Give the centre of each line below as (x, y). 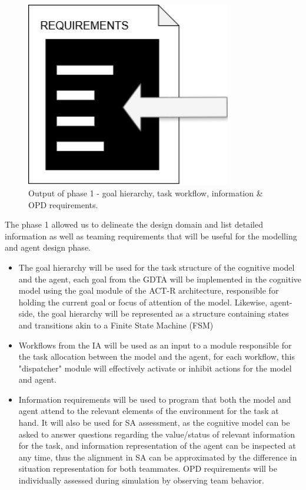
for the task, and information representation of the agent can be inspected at (157, 445)
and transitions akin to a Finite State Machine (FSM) (116, 325)
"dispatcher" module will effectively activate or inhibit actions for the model (155, 368)
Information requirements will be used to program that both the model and (155, 399)
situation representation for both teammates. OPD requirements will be (148, 468)
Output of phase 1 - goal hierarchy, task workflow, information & (146, 193)
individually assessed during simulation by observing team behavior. (141, 480)
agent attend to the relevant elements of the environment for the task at (149, 411)
